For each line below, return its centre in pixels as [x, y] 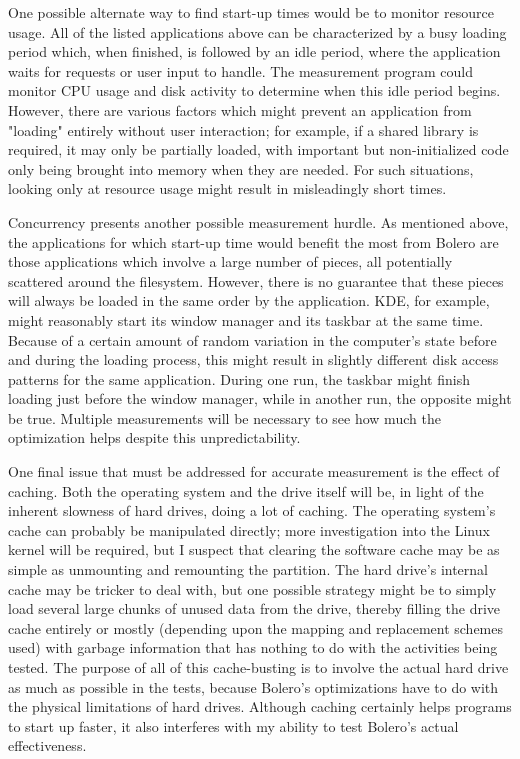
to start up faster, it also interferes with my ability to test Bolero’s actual [233, 725]
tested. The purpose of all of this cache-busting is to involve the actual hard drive [258, 667]
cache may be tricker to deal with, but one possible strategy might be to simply [252, 588]
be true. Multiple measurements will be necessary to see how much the [224, 417]
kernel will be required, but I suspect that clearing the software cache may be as [254, 549]
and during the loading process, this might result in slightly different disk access [253, 359]
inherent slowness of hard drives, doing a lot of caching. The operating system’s [252, 510]
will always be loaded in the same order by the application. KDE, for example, [249, 300]
